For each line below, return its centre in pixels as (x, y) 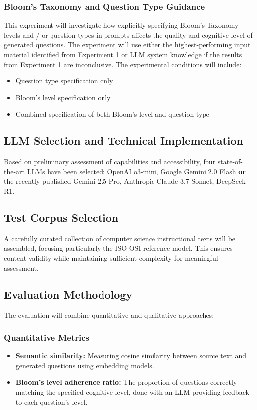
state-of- (230, 162)
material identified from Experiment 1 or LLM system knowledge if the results (123, 54)
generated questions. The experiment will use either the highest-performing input (127, 44)
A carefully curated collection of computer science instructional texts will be (120, 238)
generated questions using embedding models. (85, 365)
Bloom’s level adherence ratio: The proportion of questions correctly (126, 382)
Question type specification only (64, 81)
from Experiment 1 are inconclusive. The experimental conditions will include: (123, 64)
